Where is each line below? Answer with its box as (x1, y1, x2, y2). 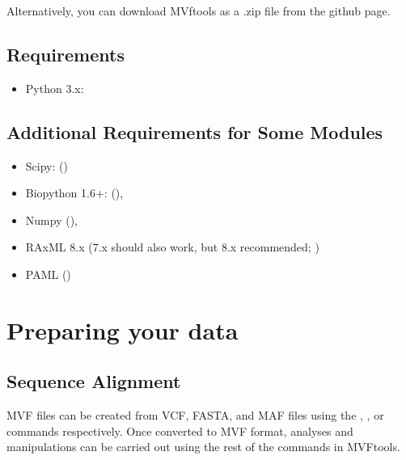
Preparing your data (6, 313, 239, 346)
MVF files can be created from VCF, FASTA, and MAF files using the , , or (6, 407, 384, 424)
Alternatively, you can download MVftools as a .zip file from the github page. (6, 2, 391, 19)
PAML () (25, 265, 71, 282)
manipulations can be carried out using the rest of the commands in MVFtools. (6, 438, 400, 455)
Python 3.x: (25, 79, 84, 96)
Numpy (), (25, 211, 78, 228)
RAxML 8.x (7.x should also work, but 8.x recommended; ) (25, 238, 319, 255)
